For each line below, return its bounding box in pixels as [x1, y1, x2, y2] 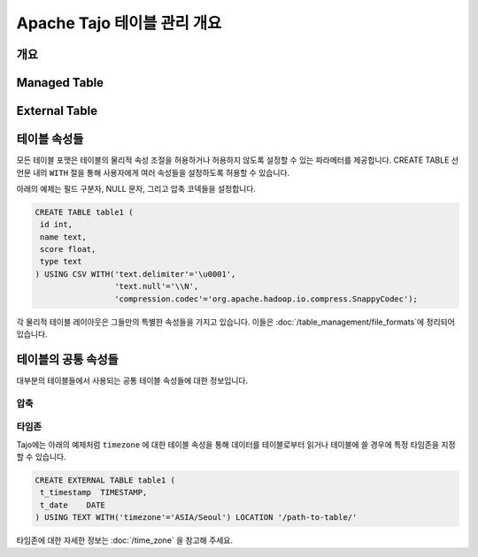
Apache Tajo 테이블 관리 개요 [16, 13, 222, 33]
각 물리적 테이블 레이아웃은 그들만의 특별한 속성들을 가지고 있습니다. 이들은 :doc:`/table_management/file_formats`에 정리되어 [16, 317, 455, 327]
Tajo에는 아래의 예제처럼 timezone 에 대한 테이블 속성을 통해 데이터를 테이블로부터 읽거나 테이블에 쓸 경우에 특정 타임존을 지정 [16, 439, 456, 450]
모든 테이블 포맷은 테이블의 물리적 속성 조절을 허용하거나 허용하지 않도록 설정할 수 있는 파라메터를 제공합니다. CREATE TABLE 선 [16, 155, 459, 165]
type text [40, 256, 82, 267]
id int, [40, 219, 73, 230]
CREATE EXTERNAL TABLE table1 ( [35, 475, 176, 485]
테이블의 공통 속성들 [16, 352, 119, 367]
